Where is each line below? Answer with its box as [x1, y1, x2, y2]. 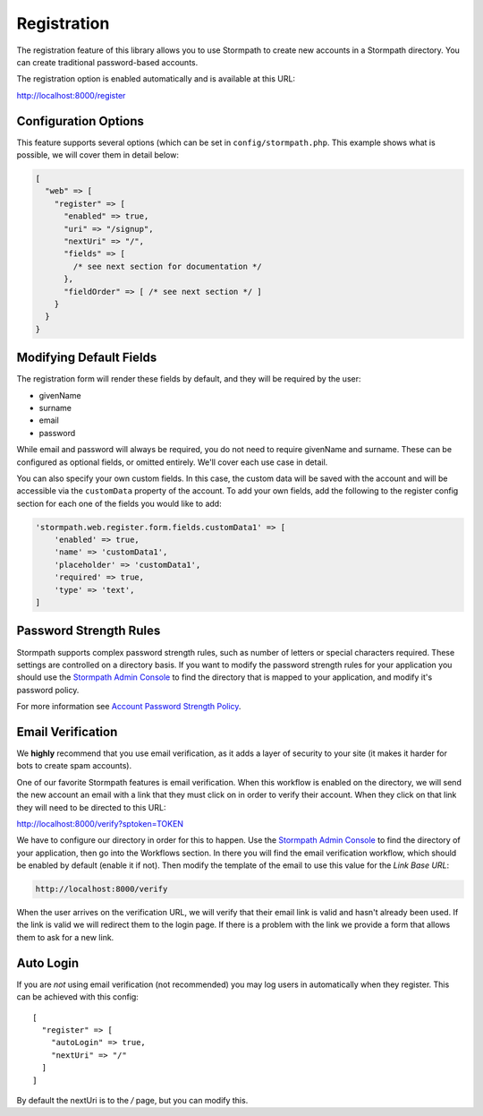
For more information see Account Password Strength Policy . [16, 701, 241, 712]
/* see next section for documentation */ [72, 261, 263, 271]
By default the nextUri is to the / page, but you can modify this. [16, 1095, 249, 1105]
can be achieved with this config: [16, 992, 139, 1002]
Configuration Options [16, 113, 145, 129]
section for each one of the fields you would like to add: [16, 498, 223, 509]
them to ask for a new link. [16, 931, 114, 942]
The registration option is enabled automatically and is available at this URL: [16, 73, 295, 84]
